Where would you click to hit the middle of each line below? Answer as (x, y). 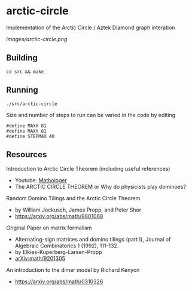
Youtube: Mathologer (41, 180)
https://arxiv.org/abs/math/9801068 (59, 216)
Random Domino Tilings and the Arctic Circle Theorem (73, 198)
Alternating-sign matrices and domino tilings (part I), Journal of (93, 240)
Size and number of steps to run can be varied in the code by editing (91, 115)
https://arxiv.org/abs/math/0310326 (59, 281)
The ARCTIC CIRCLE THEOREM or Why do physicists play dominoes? (100, 187)
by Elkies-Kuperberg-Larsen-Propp (58, 252)
